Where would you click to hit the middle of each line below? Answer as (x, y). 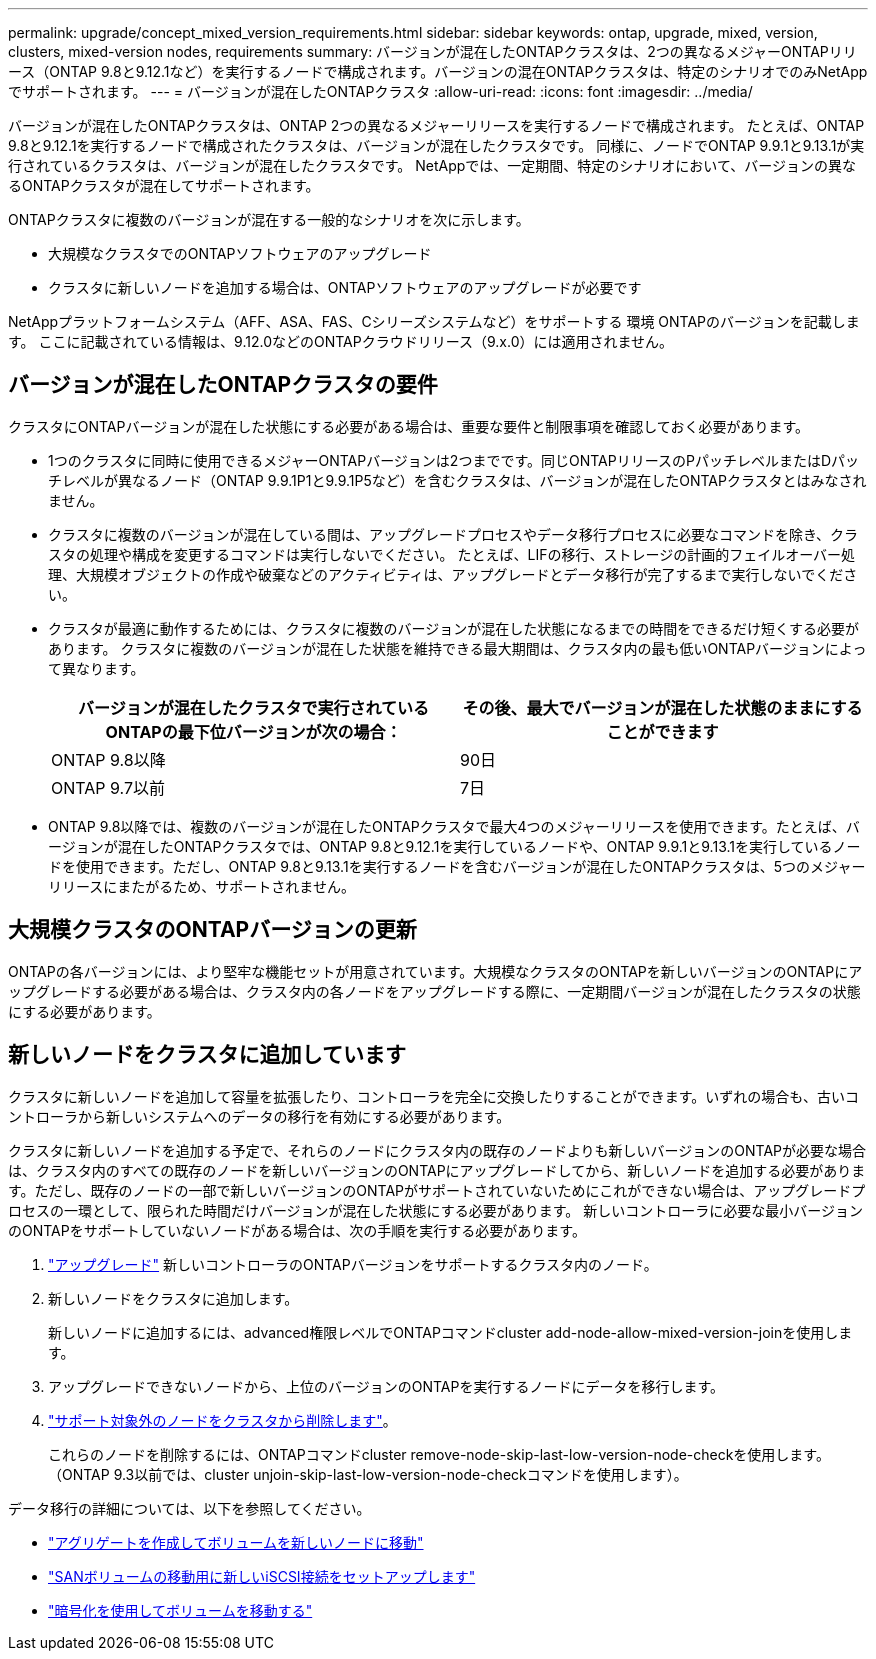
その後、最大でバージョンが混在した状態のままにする (662, 707)
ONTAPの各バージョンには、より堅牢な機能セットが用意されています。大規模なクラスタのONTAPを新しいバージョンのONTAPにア (435, 971)
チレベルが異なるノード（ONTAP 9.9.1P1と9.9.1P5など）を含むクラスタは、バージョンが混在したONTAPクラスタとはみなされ (457, 480)
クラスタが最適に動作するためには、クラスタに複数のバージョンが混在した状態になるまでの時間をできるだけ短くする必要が (453, 628)
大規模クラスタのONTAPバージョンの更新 (212, 930)
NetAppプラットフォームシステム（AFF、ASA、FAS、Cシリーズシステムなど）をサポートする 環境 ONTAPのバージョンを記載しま (434, 321)
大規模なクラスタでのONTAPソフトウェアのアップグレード (240, 253)
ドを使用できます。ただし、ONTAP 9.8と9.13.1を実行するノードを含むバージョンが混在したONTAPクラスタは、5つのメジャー (457, 866)
